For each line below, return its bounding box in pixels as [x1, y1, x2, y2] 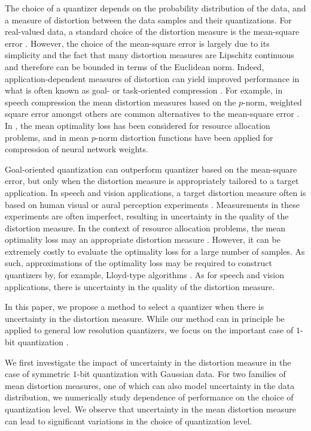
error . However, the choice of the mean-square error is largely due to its [5, 37, 270, 49]
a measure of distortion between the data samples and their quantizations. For [5, 13, 292, 26]
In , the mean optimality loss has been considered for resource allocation [5, 119, 270, 131]
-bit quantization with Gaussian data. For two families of [77, 367, 286, 380]
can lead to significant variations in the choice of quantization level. [5, 414, 252, 427]
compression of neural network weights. [5, 143, 148, 155]
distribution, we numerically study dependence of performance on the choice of [5, 391, 294, 403]
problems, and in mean [5, 131, 89, 143]
